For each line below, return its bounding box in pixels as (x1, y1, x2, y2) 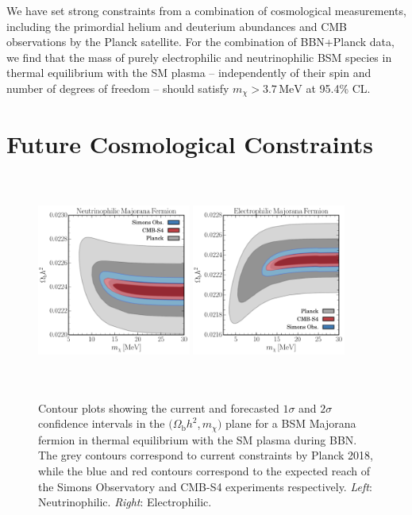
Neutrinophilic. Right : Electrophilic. (38, 494, 212, 510)
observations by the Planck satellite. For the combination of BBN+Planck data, (6, 33, 395, 50)
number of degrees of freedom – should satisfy (6, 79, 229, 96)
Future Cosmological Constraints (6, 127, 373, 159)
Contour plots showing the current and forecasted (38, 399, 279, 416)
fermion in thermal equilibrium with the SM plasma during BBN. (38, 431, 357, 448)
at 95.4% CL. (306, 79, 371, 96)
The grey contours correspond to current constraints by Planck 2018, (38, 447, 373, 463)
